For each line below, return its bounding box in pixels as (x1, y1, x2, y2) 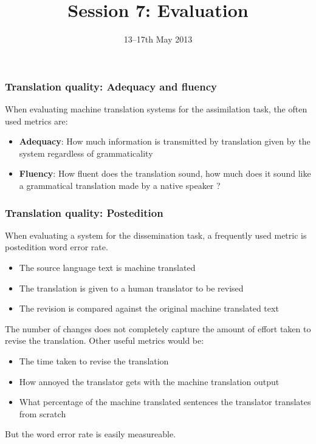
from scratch (19, 407, 66, 420)
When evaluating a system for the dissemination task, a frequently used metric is (5, 228, 307, 241)
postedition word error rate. (5, 241, 108, 253)
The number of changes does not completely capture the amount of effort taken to (5, 322, 311, 335)
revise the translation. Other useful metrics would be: (5, 334, 204, 347)
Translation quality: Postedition (5, 205, 163, 220)
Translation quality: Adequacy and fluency (5, 78, 217, 94)
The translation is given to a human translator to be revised (19, 281, 244, 294)
